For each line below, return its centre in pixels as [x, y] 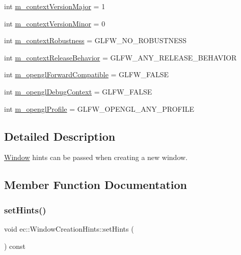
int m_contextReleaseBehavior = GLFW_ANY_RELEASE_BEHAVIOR [120, 57]
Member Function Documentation [96, 185]
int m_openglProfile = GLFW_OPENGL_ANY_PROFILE [99, 108]
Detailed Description [60, 136]
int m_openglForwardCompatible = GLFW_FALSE [87, 74]
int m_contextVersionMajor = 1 [55, 6]
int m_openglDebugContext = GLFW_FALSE [78, 91]
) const [15, 246]
